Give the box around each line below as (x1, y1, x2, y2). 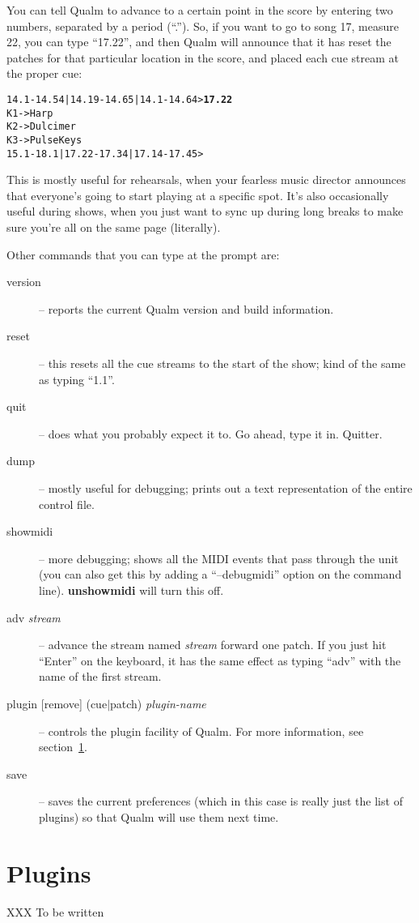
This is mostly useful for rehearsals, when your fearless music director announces (6, 171, 406, 188)
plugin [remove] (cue (6, 694, 108, 711)
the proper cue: (6, 65, 83, 82)
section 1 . (39, 738, 87, 755)
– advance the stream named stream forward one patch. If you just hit (39, 636, 387, 653)
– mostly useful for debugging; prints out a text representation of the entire (39, 479, 413, 496)
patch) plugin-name (110, 694, 206, 711)
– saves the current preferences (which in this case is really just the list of (39, 793, 403, 810)
